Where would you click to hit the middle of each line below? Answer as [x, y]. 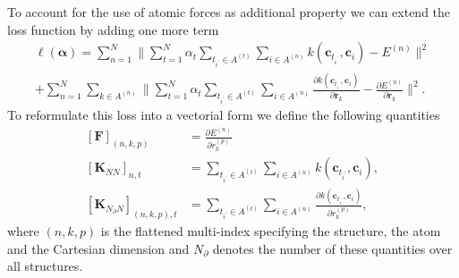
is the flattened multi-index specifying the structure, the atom [271, 231]
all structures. [45, 266]
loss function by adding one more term [113, 29]
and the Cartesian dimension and [98, 248]
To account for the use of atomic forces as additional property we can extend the [229, 12]
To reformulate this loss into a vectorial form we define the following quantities [224, 114]
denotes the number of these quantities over [332, 248]
